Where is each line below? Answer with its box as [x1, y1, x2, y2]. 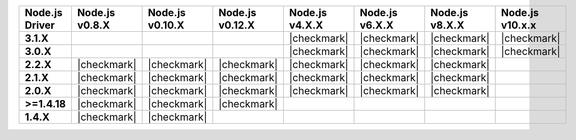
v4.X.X [288, 18, 324, 32]
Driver [24, 18, 55, 32]
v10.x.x [500, 18, 537, 32]
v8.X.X [430, 18, 465, 32]
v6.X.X [359, 18, 394, 32]
